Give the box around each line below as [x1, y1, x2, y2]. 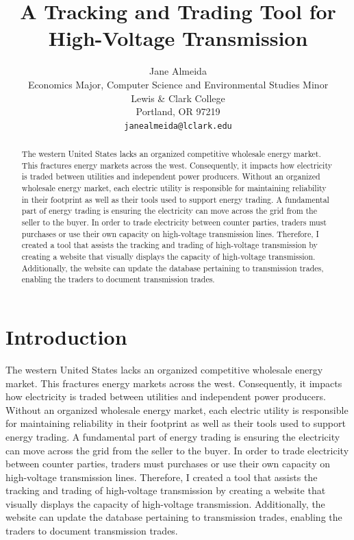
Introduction [5, 323, 127, 351]
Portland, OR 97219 [136, 104, 220, 119]
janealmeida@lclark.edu [124, 121, 232, 131]
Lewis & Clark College [131, 90, 225, 105]
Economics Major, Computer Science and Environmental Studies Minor [27, 77, 329, 91]
